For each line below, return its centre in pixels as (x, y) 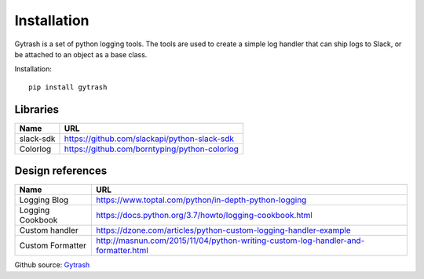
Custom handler (49, 230)
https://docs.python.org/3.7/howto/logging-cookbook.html (204, 216)
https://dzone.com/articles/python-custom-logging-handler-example (223, 230)
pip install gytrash (68, 87)
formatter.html (122, 251)
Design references (61, 171)
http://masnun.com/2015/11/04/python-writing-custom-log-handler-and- (230, 241)
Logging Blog (44, 200)
